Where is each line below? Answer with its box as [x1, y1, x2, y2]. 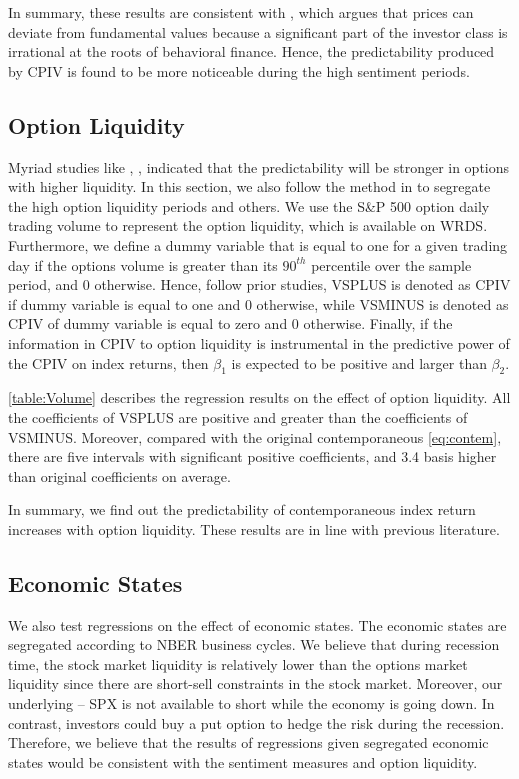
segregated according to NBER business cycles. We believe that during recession [8, 634, 500, 655]
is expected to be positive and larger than [231, 352, 487, 373]
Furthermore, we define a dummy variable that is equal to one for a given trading [8, 234, 508, 255]
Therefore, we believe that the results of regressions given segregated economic [8, 732, 489, 753]
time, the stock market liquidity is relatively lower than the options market [8, 653, 468, 674]
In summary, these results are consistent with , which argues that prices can [8, 2, 474, 22]
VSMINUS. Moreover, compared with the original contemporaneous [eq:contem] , [8, 426, 502, 447]
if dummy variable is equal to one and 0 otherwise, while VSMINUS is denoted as [8, 293, 509, 314]
